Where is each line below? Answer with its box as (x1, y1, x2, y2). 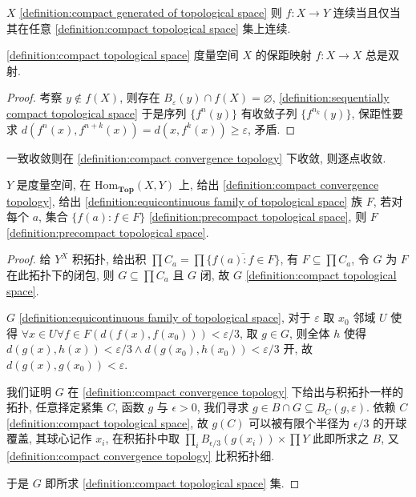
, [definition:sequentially (272, 89, 390, 106)
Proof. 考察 (6, 89, 63, 106)
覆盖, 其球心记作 (6, 430, 92, 447)
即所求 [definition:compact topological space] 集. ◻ (45, 474, 300, 491)
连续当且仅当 (333, 4, 401, 20)
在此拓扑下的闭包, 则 (6, 266, 115, 283)
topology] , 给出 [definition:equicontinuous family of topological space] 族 (6, 192, 362, 209)
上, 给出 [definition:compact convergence (178, 176, 379, 193)
